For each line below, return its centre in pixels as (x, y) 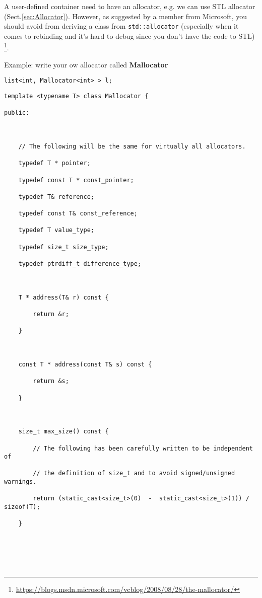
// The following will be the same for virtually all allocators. (132, 146)
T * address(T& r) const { (63, 297)
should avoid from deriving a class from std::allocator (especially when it (121, 26)
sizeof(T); (22, 507)
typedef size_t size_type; (63, 247)
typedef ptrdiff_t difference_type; (80, 264)
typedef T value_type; (56, 230)
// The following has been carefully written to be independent (143, 448)
